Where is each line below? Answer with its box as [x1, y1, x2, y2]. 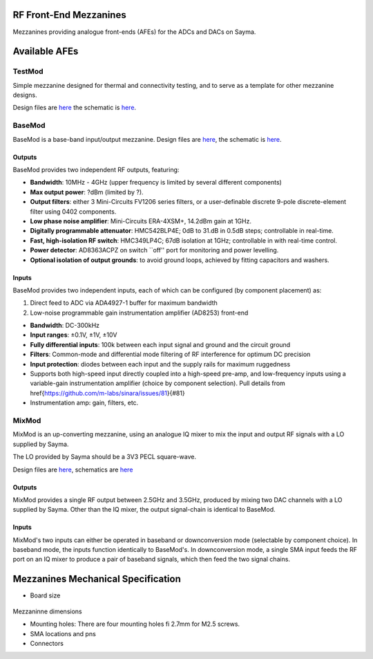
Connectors [30, 639, 64, 647]
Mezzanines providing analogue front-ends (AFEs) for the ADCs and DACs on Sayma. [12, 28, 256, 36]
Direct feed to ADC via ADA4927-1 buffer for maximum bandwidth [30, 299, 218, 307]
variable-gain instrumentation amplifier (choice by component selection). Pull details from [30, 379, 286, 387]
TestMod [12, 66, 44, 76]
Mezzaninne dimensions [12, 607, 82, 615]
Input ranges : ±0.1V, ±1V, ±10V [30, 331, 117, 339]
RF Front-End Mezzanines [12, 9, 127, 21]
